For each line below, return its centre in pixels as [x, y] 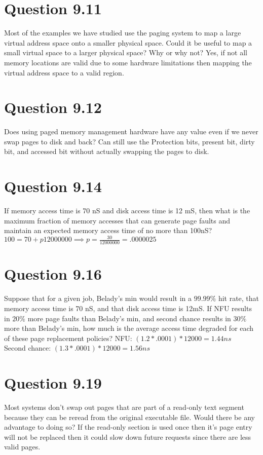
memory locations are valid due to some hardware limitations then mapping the [128, 62]
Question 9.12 [53, 107]
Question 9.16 [53, 274]
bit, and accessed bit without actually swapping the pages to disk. [107, 151]
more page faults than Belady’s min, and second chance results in [129, 318]
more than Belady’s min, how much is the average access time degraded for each [129, 328]
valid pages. [22, 447]
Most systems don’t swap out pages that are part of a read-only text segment [124, 407]
